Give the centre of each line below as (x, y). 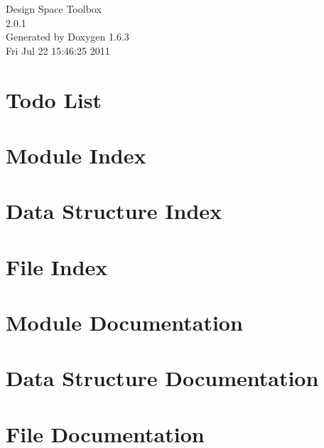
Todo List (54, 99)
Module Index (76, 155)
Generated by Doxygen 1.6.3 (67, 37)
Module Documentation (124, 322)
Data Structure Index (114, 211)
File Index (57, 266)
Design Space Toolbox (54, 9)
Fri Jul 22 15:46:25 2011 (58, 50)
